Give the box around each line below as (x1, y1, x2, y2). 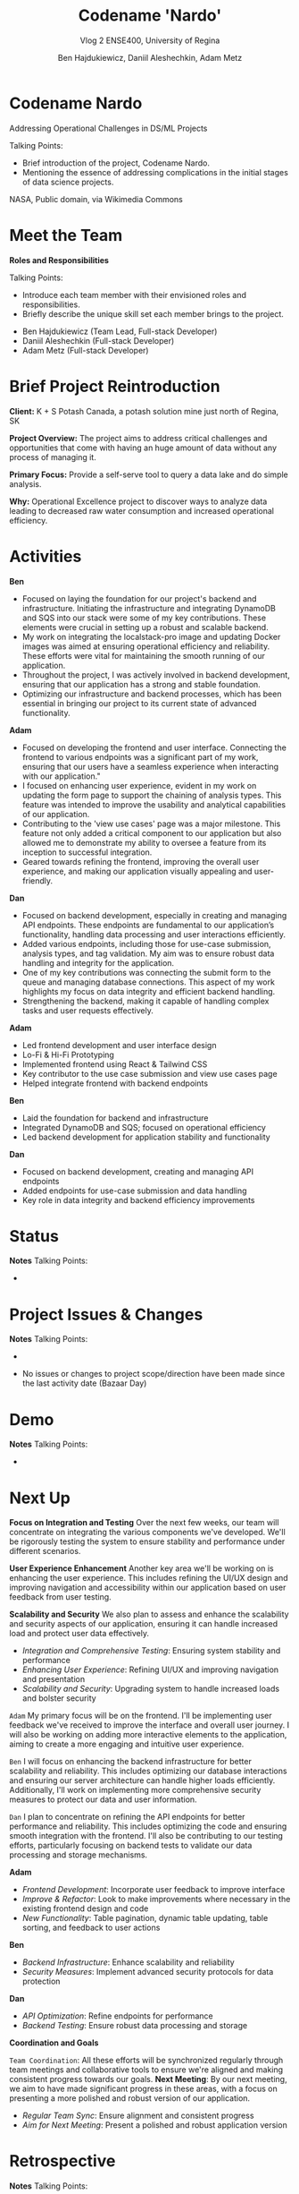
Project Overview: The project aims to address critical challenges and (9, 432, 268, 443)
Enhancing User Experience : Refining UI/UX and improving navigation (21, 1664, 279, 1675)
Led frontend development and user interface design (21, 1039, 217, 1050)
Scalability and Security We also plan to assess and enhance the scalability (9, 1609, 289, 1620)
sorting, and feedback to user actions (21, 1922, 161, 1934)
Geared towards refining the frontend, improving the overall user (21, 856, 260, 867)
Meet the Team (9, 225, 123, 245)
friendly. (21, 875, 54, 886)
